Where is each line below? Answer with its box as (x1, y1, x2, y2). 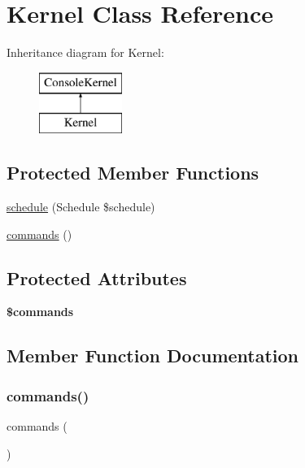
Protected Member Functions (7, 160, 259, 185)
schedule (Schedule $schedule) (7, 198, 155, 215)
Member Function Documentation (7, 343, 299, 368)
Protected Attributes (7, 265, 187, 290)
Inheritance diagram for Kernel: (7, 44, 164, 61)
